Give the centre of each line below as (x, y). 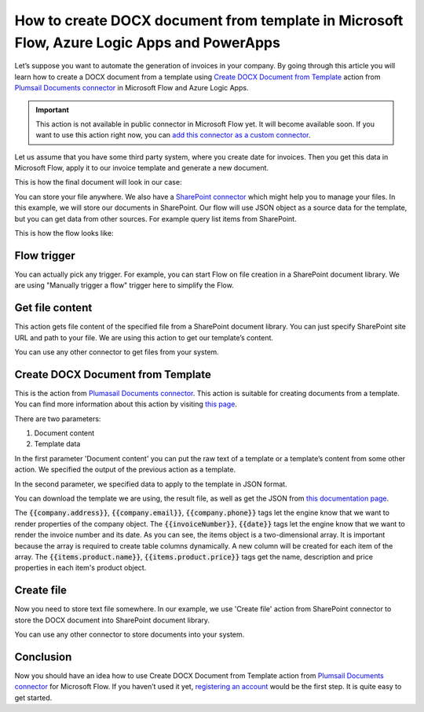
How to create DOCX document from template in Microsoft (209, 20)
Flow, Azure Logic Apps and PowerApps (147, 42)
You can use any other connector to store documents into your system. (130, 635)
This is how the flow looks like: (64, 233)
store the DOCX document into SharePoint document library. (112, 620)
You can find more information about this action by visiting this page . (126, 404)
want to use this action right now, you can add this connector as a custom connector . (173, 135)
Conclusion (43, 657)
